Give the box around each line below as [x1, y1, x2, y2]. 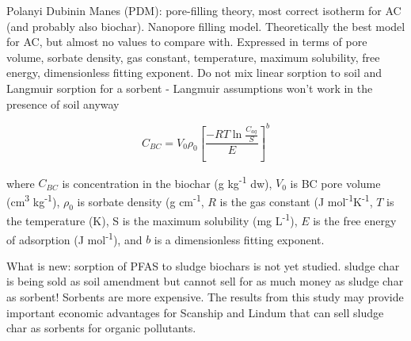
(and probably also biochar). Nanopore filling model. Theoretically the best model [6, 17, 405, 34]
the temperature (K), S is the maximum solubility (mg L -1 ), [6, 210, 298, 228]
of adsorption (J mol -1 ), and [6, 228, 143, 247]
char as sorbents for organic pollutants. [6, 320, 196, 336]
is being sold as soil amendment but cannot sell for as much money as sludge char [6, 273, 404, 289]
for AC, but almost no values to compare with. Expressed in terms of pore [6, 33, 367, 50]
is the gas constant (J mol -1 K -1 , [219, 190, 373, 209]
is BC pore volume [290, 174, 381, 191]
